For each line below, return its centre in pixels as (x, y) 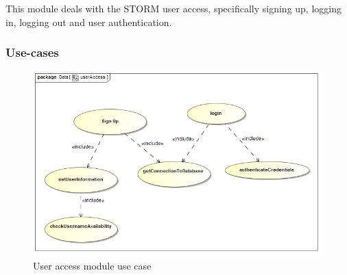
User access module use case (92, 266)
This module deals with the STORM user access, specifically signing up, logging (173, 8)
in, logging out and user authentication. (89, 22)
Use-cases (32, 52)
